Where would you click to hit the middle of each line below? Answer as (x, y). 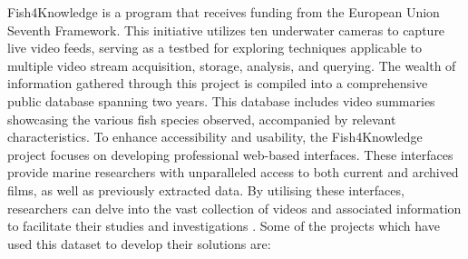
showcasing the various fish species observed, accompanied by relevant (202, 119)
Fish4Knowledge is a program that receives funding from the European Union (224, 12)
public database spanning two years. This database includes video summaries (221, 100)
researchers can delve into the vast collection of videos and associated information (234, 208)
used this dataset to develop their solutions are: (139, 243)
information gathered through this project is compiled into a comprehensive (218, 83)
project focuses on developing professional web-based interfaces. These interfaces (230, 154)
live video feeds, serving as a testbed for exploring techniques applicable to (215, 48)
